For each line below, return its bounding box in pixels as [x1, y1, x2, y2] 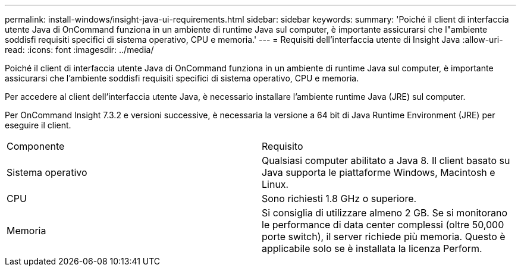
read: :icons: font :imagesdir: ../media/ [5, 45, 154, 55]
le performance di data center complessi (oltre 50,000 [262, 219, 504, 231]
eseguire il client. [5, 120, 71, 130]
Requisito [262, 140, 303, 152]
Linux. [262, 178, 289, 190]
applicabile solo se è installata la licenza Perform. [262, 242, 482, 254]
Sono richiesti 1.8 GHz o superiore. [262, 193, 417, 204]
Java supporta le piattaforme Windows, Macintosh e [262, 166, 495, 178]
